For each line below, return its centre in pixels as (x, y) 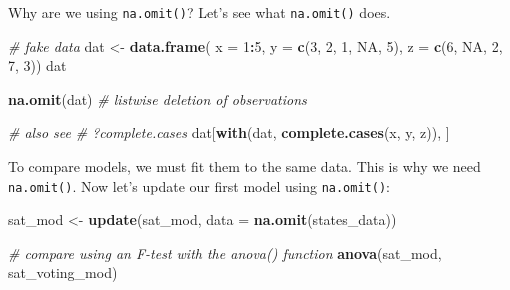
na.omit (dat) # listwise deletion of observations (157, 98)
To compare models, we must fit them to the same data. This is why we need (244, 166)
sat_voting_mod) (63, 272)
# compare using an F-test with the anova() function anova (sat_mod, (225, 252)
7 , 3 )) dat (37, 65)
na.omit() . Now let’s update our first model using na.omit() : (199, 185)
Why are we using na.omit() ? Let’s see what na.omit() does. (199, 12)
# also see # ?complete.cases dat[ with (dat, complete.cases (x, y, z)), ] (229, 132)
